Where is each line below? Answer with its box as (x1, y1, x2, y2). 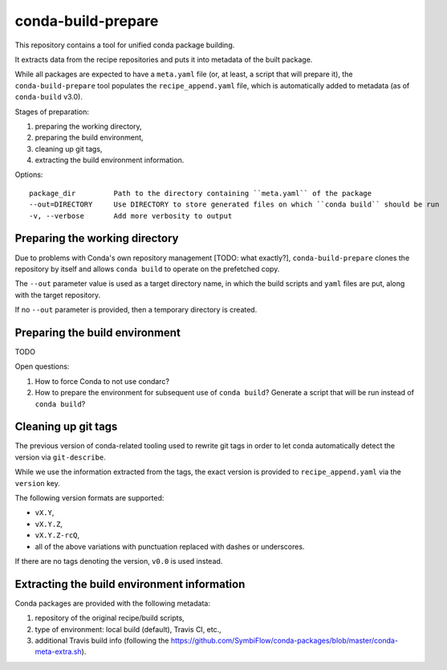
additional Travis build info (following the (35, 635, 169, 646)
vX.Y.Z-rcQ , (35, 530, 80, 540)
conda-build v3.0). (14, 92, 83, 102)
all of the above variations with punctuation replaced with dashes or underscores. (35, 541, 305, 551)
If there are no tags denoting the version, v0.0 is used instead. (14, 556, 223, 566)
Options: (14, 170, 43, 180)
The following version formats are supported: (14, 493, 165, 503)
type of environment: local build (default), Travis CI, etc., (35, 624, 222, 634)
